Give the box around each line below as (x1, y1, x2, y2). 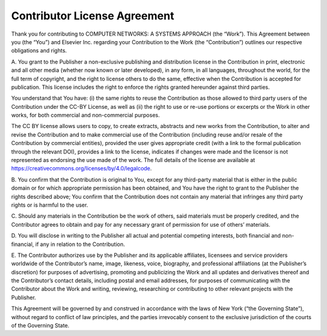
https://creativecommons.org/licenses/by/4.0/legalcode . (11, 165, 152, 172)
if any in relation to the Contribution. (35, 241, 125, 248)
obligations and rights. (11, 47, 67, 54)
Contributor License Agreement (11, 9, 174, 22)
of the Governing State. (11, 322, 70, 329)
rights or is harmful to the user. (11, 201, 88, 208)
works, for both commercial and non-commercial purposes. (11, 112, 160, 119)
